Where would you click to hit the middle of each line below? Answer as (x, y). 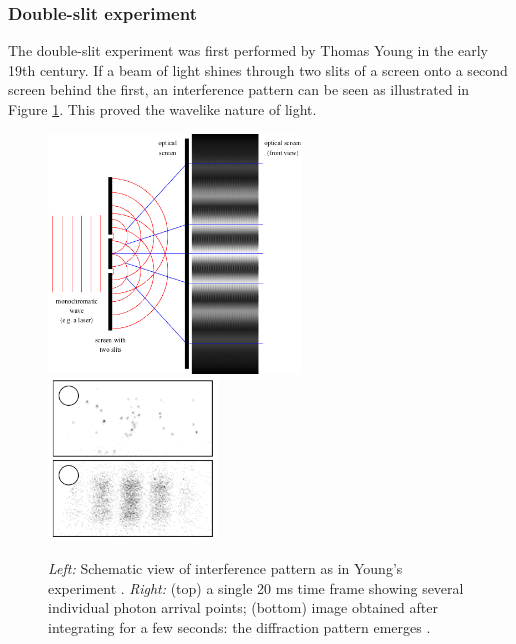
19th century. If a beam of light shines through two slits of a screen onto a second (258, 69)
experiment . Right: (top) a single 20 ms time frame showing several (256, 587)
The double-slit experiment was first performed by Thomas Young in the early (248, 50)
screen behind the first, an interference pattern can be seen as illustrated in (239, 89)
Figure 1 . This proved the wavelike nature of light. (162, 109)
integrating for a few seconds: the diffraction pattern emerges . (239, 627)
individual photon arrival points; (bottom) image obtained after (243, 607)
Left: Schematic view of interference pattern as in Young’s (225, 568)
